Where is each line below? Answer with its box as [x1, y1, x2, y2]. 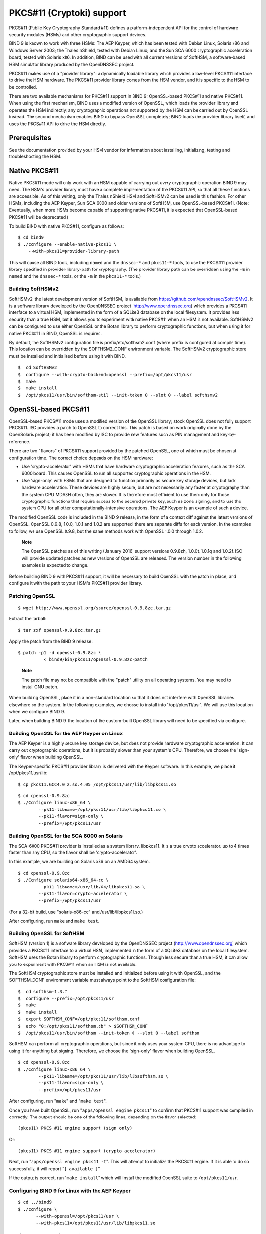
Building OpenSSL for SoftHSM [9, 930, 85, 937]
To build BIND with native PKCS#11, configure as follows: [9, 223, 124, 229]
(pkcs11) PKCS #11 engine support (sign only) [18, 1125, 133, 1131]
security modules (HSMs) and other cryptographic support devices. [9, 31, 147, 37]
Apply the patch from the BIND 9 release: [9, 638, 93, 644]
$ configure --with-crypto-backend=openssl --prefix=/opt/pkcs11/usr [18, 372, 192, 377]
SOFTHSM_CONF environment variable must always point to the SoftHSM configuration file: [9, 977, 196, 983]
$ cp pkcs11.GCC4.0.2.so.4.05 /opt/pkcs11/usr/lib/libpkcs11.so [18, 781, 177, 787]
